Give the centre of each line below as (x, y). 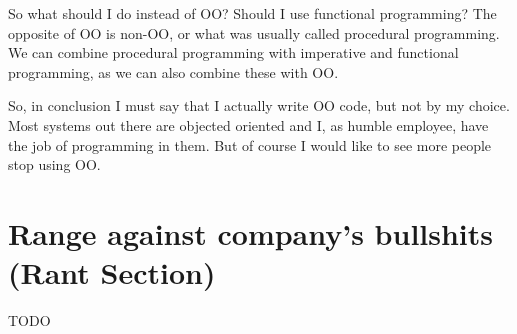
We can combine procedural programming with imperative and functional (233, 52)
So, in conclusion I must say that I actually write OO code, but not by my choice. (259, 105)
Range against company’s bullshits (251, 232)
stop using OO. (54, 164)
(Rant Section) (112, 272)
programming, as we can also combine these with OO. (173, 71)
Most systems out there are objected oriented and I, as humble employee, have (248, 124)
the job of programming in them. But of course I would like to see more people (250, 144)
